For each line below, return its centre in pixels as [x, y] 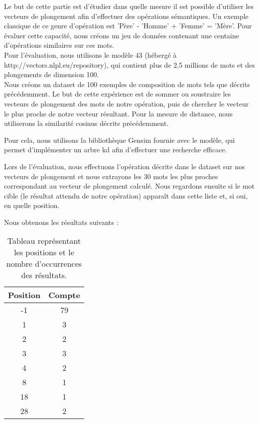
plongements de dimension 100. [52, 74]
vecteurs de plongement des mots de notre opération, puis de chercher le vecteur [127, 103]
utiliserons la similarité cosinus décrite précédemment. [86, 123]
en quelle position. [32, 205]
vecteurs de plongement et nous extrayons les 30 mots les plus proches [111, 176]
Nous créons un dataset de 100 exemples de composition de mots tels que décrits [127, 84]
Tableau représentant [44, 241]
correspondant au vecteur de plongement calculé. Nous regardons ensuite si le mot [129, 186]
